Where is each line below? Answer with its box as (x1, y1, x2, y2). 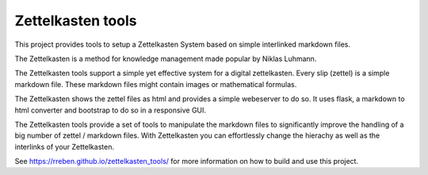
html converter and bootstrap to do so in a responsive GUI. (14, 105, 206, 115)
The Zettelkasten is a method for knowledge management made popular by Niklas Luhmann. (14, 54, 317, 63)
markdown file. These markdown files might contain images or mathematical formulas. (14, 79, 297, 89)
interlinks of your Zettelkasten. (14, 142, 115, 151)
